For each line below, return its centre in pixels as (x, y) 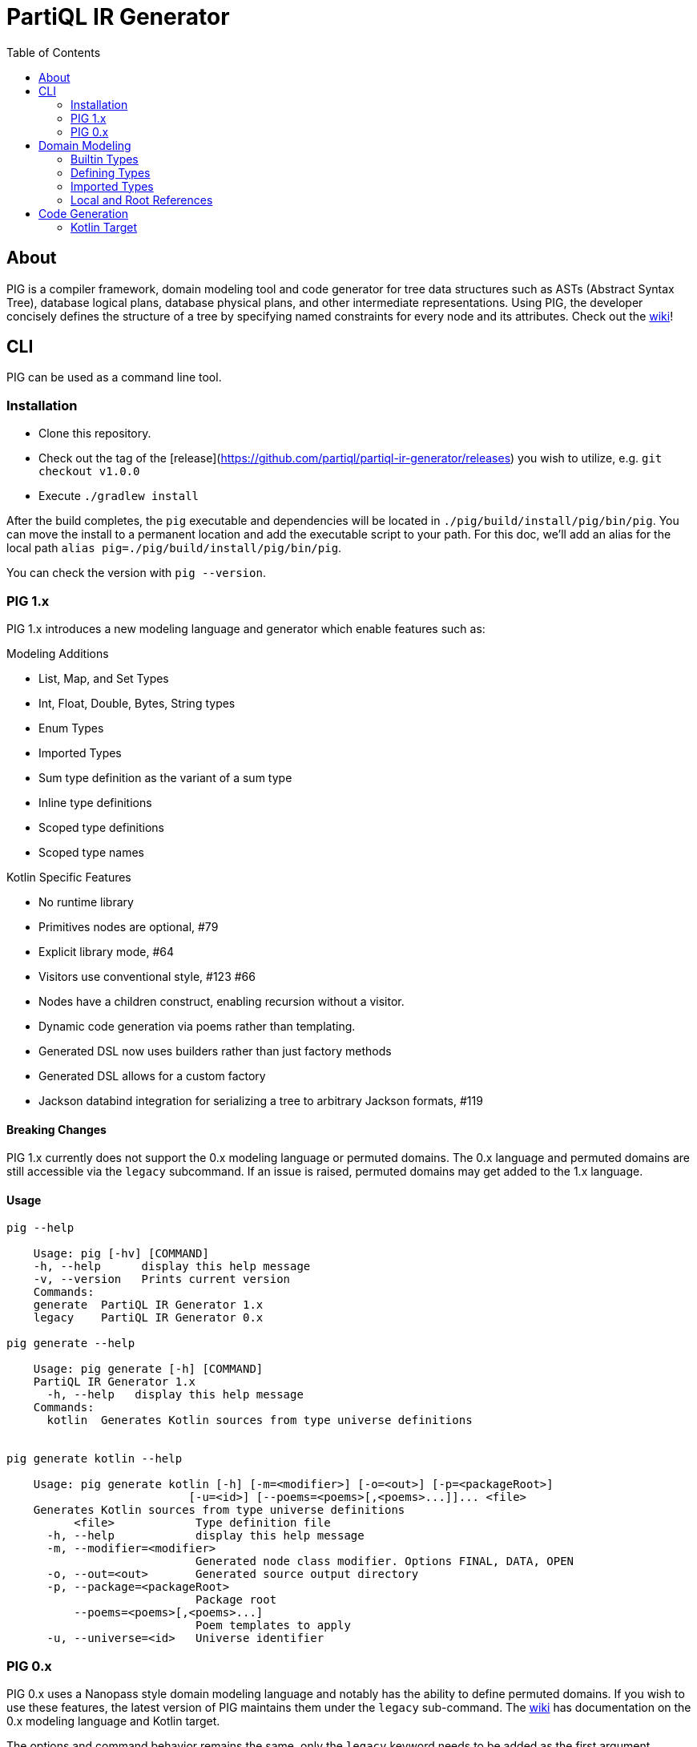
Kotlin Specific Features (69, 877)
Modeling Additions (58, 653)
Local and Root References (142, 200)
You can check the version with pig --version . (136, 573)
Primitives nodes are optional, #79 (129, 926)
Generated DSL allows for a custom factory (152, 1075)
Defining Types (111, 172)
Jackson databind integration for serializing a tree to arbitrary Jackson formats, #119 (261, 1100)
